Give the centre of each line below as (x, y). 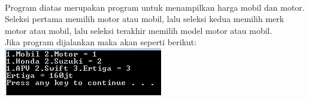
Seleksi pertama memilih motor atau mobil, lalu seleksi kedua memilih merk (145, 19)
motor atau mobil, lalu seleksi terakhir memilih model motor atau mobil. (139, 30)
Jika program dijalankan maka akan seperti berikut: (101, 42)
